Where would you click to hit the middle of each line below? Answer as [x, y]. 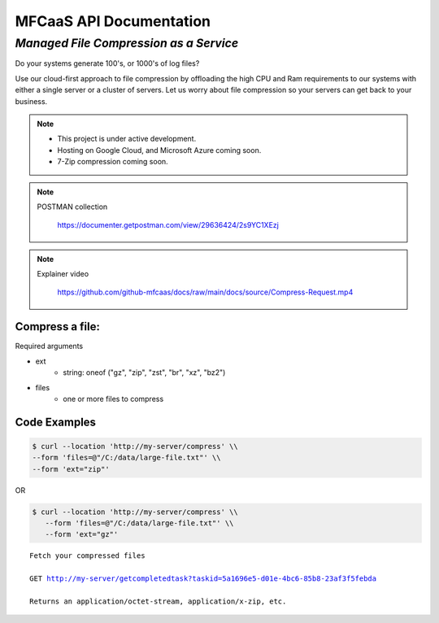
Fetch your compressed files [87, 556]
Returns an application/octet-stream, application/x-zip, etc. [158, 601]
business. [31, 101]
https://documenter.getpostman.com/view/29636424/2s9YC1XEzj [168, 225]
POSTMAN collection [72, 207]
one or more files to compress [113, 399]
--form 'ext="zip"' [71, 469]
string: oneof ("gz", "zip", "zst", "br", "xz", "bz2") [144, 372]
